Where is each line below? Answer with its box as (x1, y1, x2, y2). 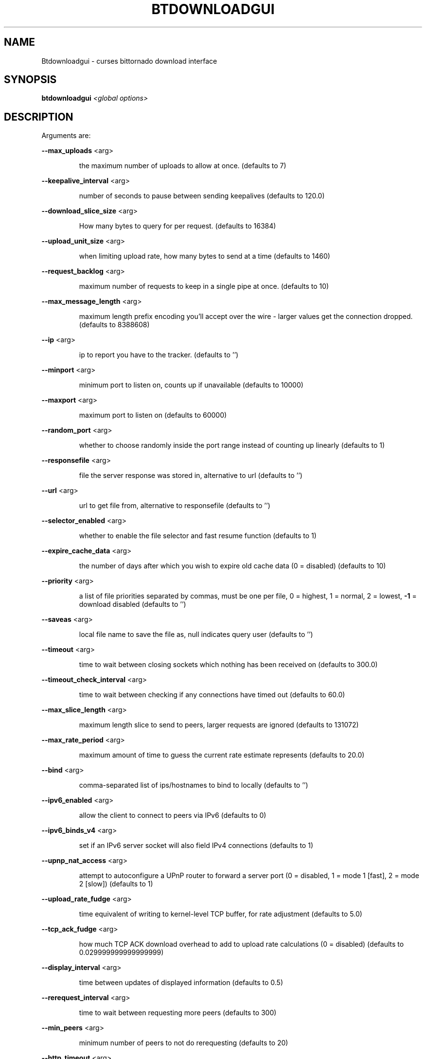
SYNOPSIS (4, 73, 57, 86)
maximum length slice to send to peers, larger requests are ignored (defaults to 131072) (79, 721, 359, 729)
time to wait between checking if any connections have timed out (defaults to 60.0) (79, 690, 345, 699)
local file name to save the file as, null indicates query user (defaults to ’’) (79, 630, 313, 639)
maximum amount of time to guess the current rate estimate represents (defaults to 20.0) (79, 751, 365, 759)
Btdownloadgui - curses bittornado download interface (41, 56, 217, 65)
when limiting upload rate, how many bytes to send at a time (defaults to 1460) (79, 252, 330, 261)
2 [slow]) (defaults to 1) (79, 880, 153, 888)
